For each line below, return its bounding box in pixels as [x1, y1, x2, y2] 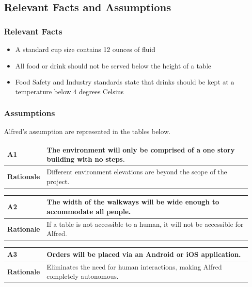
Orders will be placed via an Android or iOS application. [47, 249, 241, 259]
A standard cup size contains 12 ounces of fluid [15, 44, 156, 54]
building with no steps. [47, 154, 125, 164]
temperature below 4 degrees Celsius [15, 86, 124, 96]
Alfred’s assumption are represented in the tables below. [4, 126, 171, 136]
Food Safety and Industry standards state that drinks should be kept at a [15, 77, 235, 87]
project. [47, 176, 70, 186]
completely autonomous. [47, 271, 119, 281]
